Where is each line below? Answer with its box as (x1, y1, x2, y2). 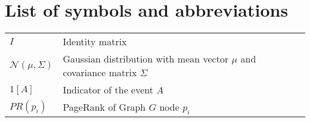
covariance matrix (63, 65, 137, 80)
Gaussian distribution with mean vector (63, 52, 229, 66)
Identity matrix (63, 35, 127, 49)
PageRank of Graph (63, 100, 146, 114)
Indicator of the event (63, 83, 153, 97)
